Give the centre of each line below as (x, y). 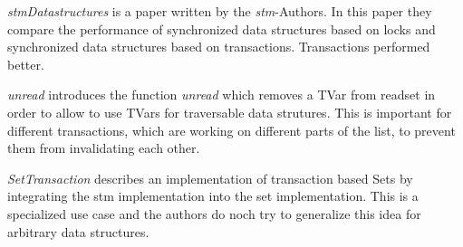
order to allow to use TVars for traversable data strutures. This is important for (230, 112)
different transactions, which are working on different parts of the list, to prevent (231, 130)
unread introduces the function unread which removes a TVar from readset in (222, 95)
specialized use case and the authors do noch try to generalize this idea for (214, 213)
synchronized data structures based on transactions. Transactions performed (219, 47)
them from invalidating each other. (104, 148)
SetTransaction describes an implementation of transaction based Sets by (210, 178)
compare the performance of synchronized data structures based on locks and (222, 28)
